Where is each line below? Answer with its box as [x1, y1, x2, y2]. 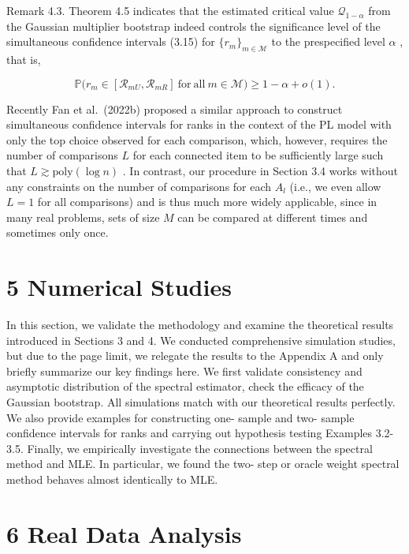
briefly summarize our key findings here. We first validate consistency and [6, 362, 363, 379]
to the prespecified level [271, 33, 385, 50]
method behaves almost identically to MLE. [6, 470, 218, 487]
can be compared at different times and [177, 208, 368, 225]
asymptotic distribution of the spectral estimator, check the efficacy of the [6, 378, 364, 395]
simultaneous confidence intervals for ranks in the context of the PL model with [6, 116, 392, 133]
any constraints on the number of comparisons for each [6, 178, 272, 194]
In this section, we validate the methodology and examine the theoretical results [6, 316, 394, 333]
